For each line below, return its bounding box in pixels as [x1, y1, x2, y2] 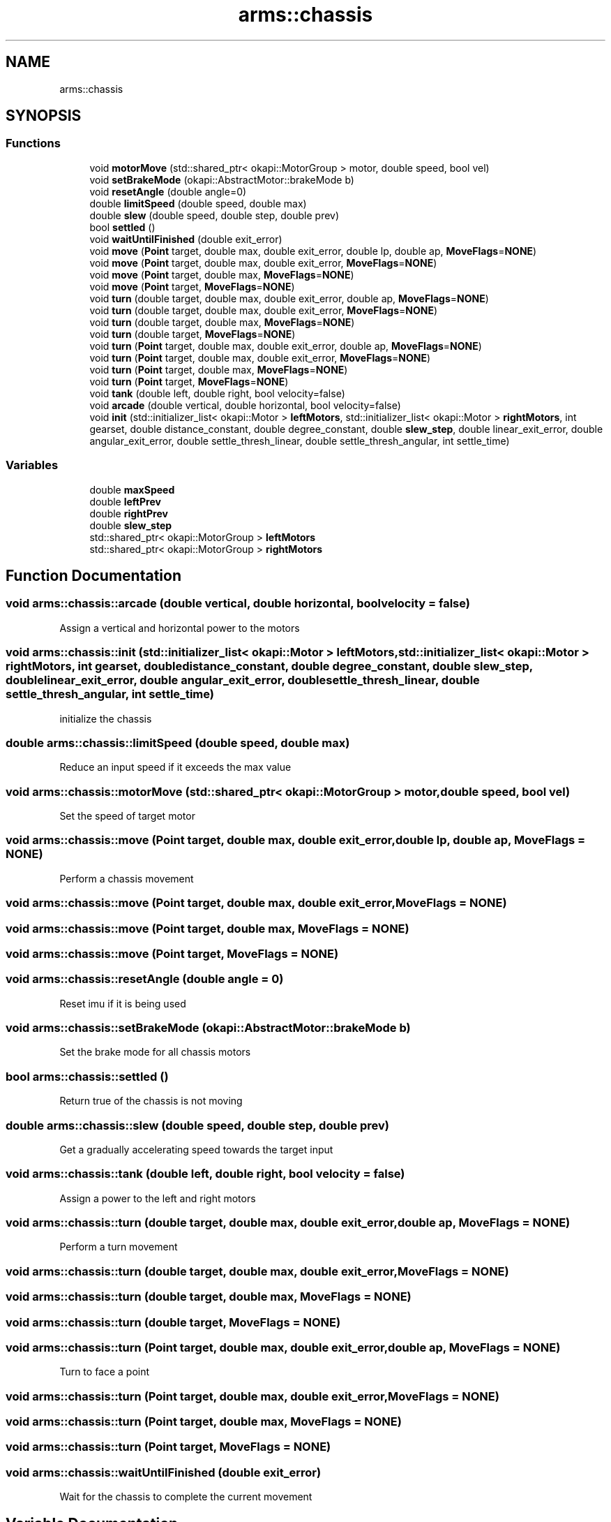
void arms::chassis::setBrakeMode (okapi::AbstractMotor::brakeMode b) [6, 1021, 411, 1035]
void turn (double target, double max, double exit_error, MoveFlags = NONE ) [89, 304, 438, 316]
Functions [6, 136, 61, 151]
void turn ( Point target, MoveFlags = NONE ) [89, 375, 289, 387]
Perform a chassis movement [59, 872, 194, 885]
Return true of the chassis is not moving [59, 1095, 243, 1107]
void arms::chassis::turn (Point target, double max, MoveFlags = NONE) [6, 1414, 402, 1429]
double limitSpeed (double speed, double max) [89, 197, 307, 209]
